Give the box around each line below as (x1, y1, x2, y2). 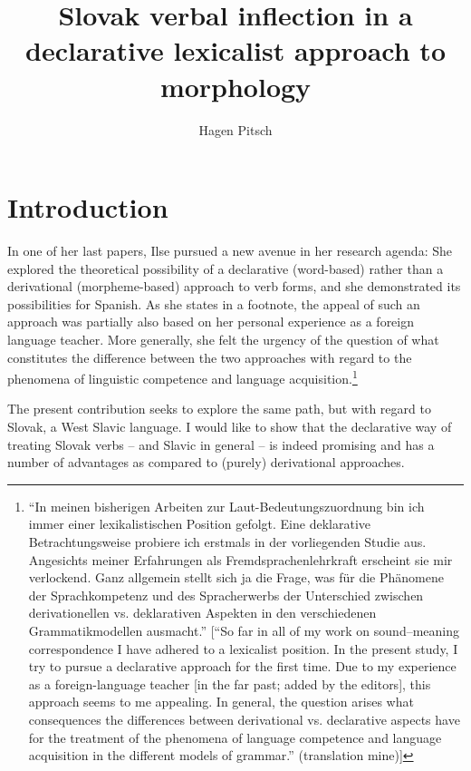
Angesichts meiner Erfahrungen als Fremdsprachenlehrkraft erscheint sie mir (28, 550, 453, 569)
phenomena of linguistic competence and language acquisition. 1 (7, 366, 358, 387)
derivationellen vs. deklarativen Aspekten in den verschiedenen (28, 603, 377, 622)
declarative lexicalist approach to (25, 32, 446, 69)
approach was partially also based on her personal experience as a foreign (7, 312, 415, 331)
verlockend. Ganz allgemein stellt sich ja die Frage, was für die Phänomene (28, 568, 444, 587)
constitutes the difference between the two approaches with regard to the (7, 347, 412, 366)
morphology (159, 67, 312, 104)
